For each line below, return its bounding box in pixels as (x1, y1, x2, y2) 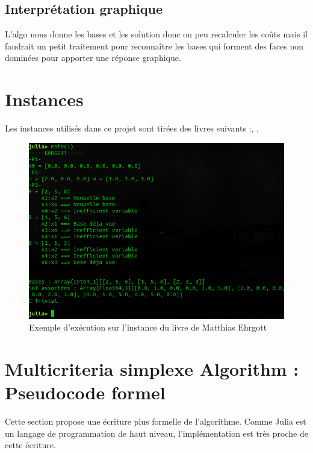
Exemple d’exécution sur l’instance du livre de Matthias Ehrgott (29, 321, 267, 334)
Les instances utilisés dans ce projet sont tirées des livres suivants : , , (5, 122, 259, 135)
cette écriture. (5, 439, 56, 451)
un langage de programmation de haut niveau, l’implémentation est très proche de (5, 426, 308, 439)
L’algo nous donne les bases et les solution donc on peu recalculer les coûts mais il (5, 28, 308, 40)
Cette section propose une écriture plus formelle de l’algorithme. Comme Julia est (5, 415, 306, 428)
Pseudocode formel (5, 380, 166, 405)
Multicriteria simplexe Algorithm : (5, 356, 299, 381)
